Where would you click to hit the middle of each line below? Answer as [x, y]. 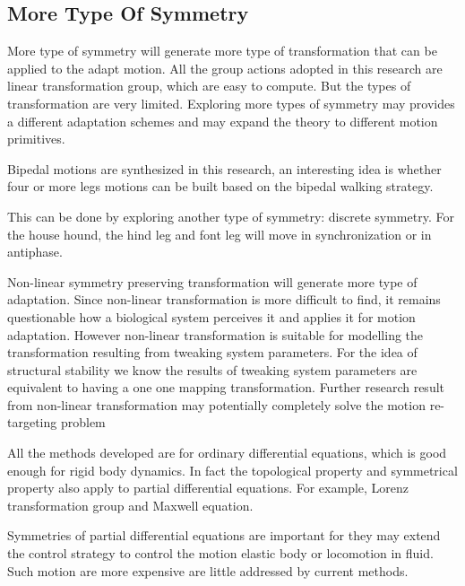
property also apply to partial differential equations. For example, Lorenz [208, 488]
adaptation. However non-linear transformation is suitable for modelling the [215, 334]
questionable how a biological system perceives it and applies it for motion [211, 316]
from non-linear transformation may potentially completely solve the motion [216, 404]
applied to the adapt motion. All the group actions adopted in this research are [225, 68]
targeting [32, 422]
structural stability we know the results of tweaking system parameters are [212, 369]
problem [83, 422]
